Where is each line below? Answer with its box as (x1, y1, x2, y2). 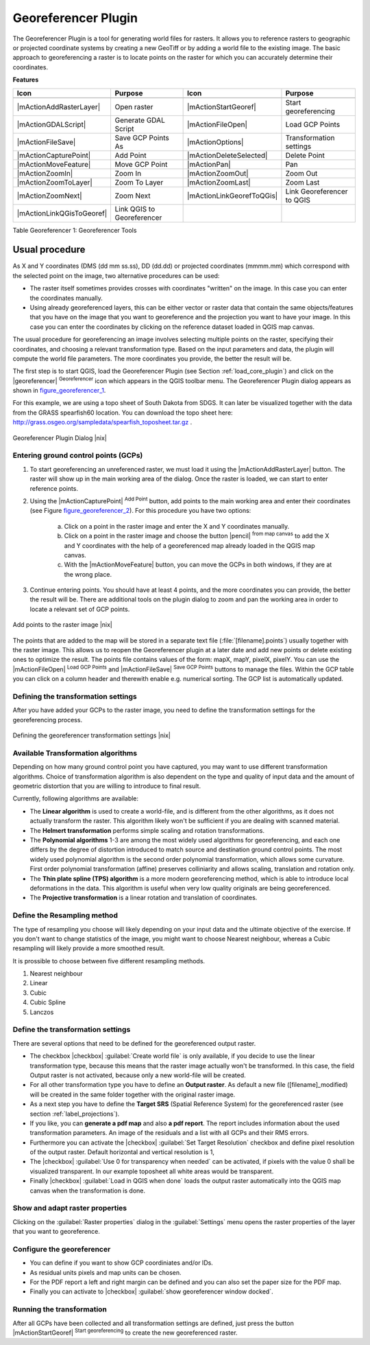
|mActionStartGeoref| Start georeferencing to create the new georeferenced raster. (12, 1327, 238, 1337)
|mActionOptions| (186, 137, 244, 147)
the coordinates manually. (29, 294, 103, 302)
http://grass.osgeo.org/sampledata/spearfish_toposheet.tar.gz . (12, 418, 193, 426)
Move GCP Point (114, 159, 168, 169)
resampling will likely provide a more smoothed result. (12, 944, 165, 952)
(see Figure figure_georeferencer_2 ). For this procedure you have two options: (29, 507, 251, 515)
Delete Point (285, 150, 325, 160)
